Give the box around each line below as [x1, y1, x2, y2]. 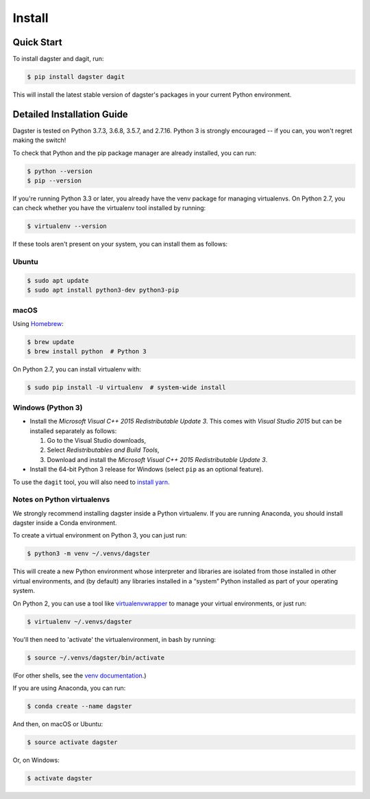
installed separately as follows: [29, 426, 117, 435]
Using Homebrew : [12, 320, 64, 328]
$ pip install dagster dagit [27, 73, 125, 81]
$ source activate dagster [27, 738, 118, 746]
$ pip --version [27, 177, 82, 185]
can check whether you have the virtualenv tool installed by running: [12, 204, 206, 212]
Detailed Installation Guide [12, 108, 128, 120]
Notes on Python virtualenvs [12, 495, 110, 505]
